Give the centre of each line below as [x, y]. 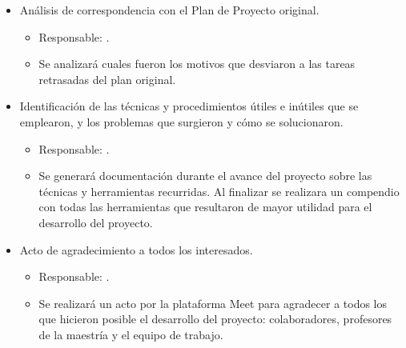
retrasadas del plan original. [107, 79]
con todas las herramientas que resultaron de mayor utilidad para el [205, 207]
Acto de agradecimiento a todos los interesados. [136, 249]
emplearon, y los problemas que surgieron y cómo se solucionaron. [181, 121]
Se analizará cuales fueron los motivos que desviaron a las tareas [197, 64]
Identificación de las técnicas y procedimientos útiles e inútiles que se [189, 106]
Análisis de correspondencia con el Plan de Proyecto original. [169, 10]
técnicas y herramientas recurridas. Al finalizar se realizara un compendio [219, 191]
